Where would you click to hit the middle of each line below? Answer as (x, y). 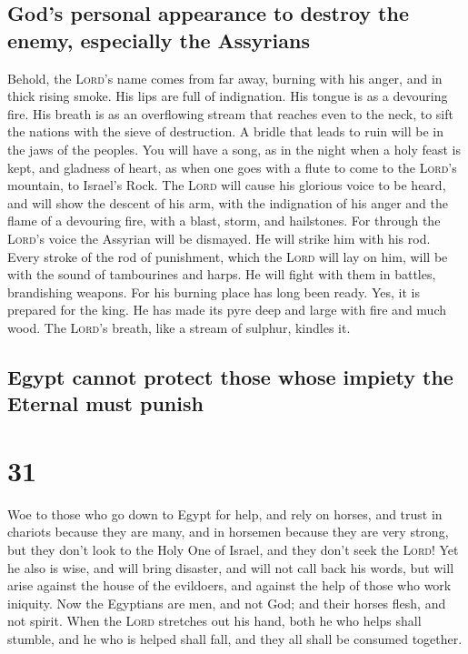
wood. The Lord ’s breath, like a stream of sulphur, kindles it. (179, 327)
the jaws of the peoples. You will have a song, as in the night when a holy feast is (234, 149)
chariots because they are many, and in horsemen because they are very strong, (228, 532)
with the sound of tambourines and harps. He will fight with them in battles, (222, 274)
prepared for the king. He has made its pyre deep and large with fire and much (227, 310)
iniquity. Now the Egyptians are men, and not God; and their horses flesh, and (227, 603)
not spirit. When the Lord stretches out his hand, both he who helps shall (214, 621)
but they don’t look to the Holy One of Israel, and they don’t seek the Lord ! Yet (233, 549)
